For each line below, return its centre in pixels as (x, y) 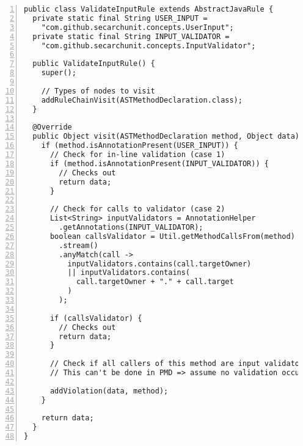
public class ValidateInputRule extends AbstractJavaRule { (149, 9)
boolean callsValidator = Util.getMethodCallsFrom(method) (172, 236)
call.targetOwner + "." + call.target (155, 282)
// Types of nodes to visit (98, 91)
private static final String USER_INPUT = (120, 18)
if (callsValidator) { (96, 318)
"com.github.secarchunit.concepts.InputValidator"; (148, 46)
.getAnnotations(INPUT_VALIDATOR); (131, 227)
